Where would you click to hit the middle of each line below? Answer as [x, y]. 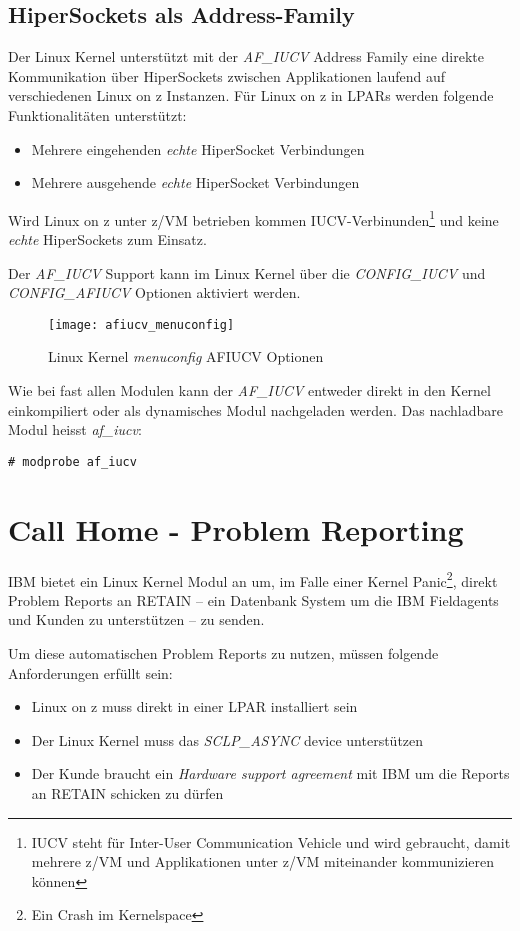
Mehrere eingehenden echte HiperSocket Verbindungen [198, 148]
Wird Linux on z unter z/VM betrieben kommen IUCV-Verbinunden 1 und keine [253, 218]
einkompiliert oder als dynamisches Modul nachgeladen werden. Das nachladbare [255, 409]
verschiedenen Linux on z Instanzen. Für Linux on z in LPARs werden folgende [251, 95]
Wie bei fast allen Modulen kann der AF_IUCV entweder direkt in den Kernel [249, 390]
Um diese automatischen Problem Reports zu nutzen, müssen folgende [223, 653]
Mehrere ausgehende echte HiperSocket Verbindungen [195, 182]
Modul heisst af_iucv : [75, 429]
